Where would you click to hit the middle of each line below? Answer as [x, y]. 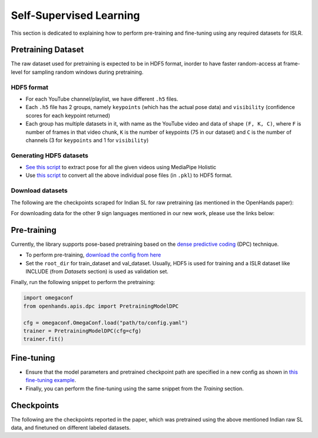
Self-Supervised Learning [76, 15]
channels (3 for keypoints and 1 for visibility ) [87, 140]
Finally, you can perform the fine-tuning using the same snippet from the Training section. [135, 388]
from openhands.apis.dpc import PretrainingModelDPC [101, 306]
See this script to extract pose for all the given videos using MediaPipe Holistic [121, 167]
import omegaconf [48, 298]
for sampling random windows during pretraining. [84, 72]
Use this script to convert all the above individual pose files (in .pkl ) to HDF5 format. [129, 175]
